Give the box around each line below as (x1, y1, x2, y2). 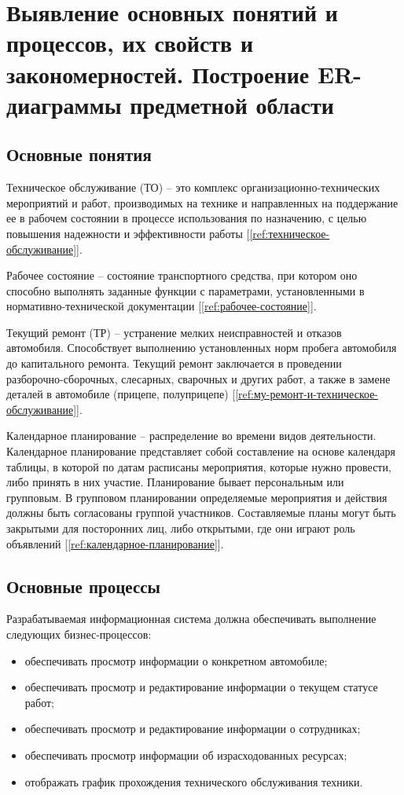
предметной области (130, 88, 334, 120)
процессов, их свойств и (6, 27, 254, 59)
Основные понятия (6, 142, 152, 167)
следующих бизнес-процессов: (6, 626, 152, 642)
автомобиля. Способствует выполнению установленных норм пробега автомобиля (6, 339, 397, 356)
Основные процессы (6, 573, 160, 598)
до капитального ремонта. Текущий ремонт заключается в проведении (6, 355, 342, 372)
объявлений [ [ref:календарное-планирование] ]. (6, 535, 224, 551)
